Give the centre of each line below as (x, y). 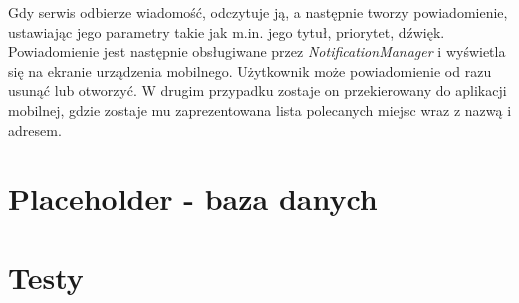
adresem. (35, 129)
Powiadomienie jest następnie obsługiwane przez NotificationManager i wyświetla (257, 51)
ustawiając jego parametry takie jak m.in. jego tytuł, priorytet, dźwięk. (226, 31)
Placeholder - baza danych (193, 198)
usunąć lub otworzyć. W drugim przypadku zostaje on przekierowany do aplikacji (257, 90)
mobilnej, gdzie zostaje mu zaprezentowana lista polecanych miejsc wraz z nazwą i (260, 109)
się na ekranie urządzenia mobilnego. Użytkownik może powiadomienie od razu (250, 70)
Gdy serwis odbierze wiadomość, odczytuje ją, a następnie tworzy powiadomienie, (258, 12)
